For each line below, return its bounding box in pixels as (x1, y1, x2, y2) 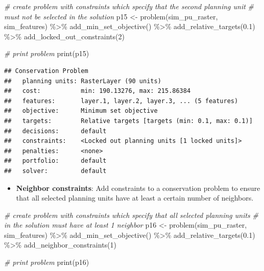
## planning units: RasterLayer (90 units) (4, 77, 161, 85)
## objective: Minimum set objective (4, 107, 158, 115)
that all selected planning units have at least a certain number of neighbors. (16, 192, 254, 203)
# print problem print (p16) (4, 257, 89, 267)
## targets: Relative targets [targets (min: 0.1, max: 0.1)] (4, 117, 253, 125)
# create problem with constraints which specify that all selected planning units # (4, 209, 258, 220)
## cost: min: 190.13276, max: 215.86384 (4, 87, 191, 95)
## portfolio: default (4, 157, 107, 165)
